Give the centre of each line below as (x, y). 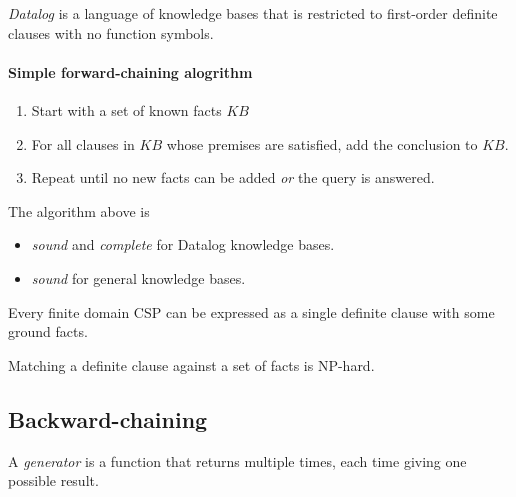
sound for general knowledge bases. (138, 277)
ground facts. (48, 331)
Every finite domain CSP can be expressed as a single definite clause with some (251, 311)
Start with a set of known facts (126, 109)
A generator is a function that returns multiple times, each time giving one (237, 460)
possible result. (53, 480)
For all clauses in (83, 143)
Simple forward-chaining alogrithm (130, 71)
